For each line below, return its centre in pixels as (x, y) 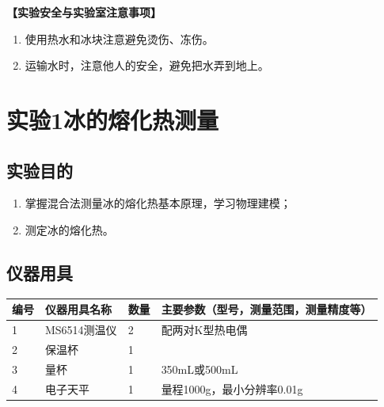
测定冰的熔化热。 (69, 229)
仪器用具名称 (78, 309)
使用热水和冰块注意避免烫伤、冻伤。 (119, 38)
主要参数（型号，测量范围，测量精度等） (266, 309)
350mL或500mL (200, 369)
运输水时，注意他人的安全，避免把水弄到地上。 (147, 65)
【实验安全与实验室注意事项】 (84, 12)
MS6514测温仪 (81, 330)
